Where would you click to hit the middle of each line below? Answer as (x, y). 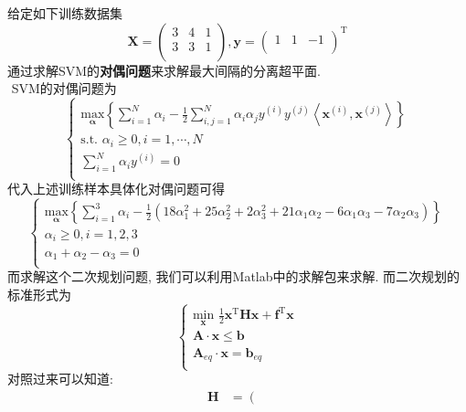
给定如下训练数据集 (65, 13)
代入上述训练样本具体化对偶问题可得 (116, 189)
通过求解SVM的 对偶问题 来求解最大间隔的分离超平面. (164, 70)
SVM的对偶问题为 (64, 88)
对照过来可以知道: (60, 379)
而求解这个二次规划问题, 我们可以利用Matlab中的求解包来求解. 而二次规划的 (234, 276)
